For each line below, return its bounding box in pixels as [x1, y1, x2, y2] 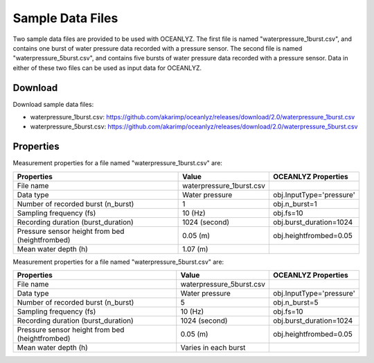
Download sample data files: [12, 100, 94, 108]
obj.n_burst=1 [272, 199, 318, 208]
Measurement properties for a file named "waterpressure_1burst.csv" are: [12, 159, 223, 167]
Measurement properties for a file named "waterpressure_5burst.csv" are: [12, 258, 224, 266]
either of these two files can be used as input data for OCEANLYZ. [12, 63, 202, 72]
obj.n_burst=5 [272, 298, 319, 307]
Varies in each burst [180, 343, 246, 353]
